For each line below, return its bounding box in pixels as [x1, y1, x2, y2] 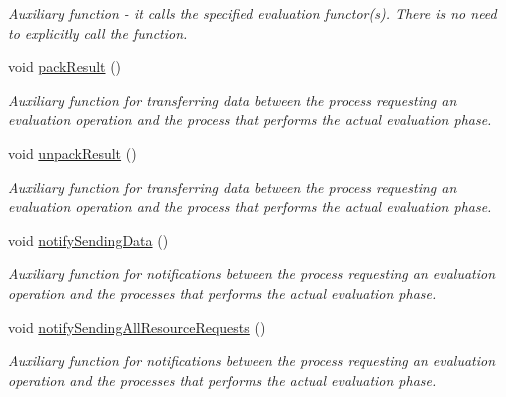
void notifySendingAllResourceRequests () [8, 316, 266, 337]
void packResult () [8, 56, 122, 77]
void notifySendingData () [8, 229, 169, 250]
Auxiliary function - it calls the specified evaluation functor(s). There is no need [8, 3, 497, 23]
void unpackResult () [8, 142, 137, 163]
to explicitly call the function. [8, 22, 188, 43]
